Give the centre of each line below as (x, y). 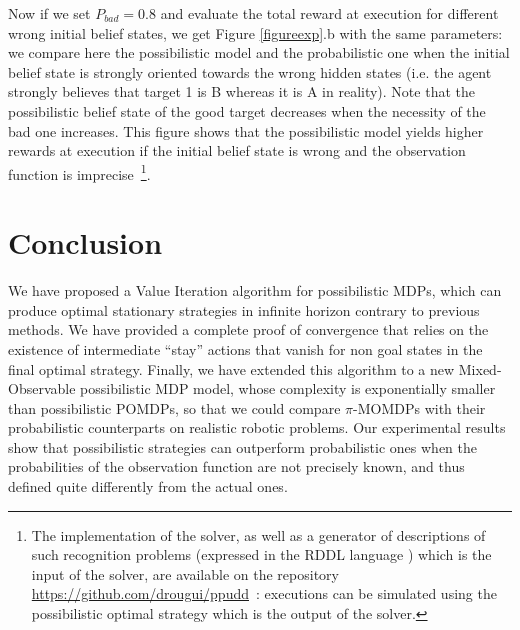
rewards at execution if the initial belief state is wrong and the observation (237, 150)
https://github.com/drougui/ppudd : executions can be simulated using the (264, 593)
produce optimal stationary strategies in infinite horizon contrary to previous (244, 309)
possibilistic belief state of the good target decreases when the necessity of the (247, 110)
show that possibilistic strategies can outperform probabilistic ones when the (242, 446)
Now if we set (49, 13)
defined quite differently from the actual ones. (148, 486)
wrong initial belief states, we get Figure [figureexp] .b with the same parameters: (255, 32)
